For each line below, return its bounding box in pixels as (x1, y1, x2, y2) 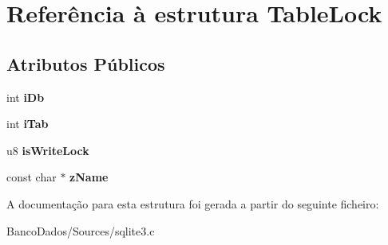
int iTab (6, 115, 49, 132)
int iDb (6, 88, 45, 105)
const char (6, 169, 57, 185)
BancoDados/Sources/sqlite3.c (6, 222, 155, 239)
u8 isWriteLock (6, 142, 89, 158)
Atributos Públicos (6, 51, 165, 76)
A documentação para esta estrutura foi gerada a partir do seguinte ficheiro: (6, 195, 379, 212)
